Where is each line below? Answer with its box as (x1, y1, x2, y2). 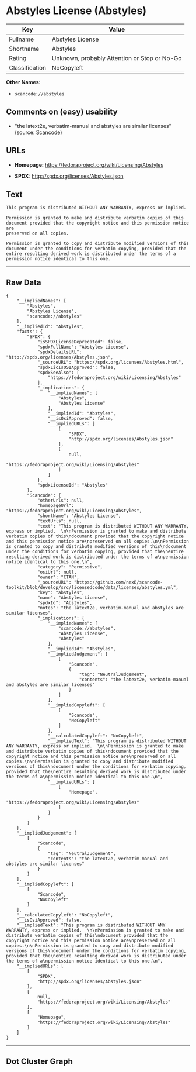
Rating (9, 54, 27, 62)
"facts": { (16, 329, 43, 335)
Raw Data (6, 277, 42, 287)
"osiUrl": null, (37, 569, 77, 575)
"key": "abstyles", (37, 590, 85, 596)
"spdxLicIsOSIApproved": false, (37, 364, 116, 371)
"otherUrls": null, (37, 498, 85, 504)
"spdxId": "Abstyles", (37, 600, 93, 606)
